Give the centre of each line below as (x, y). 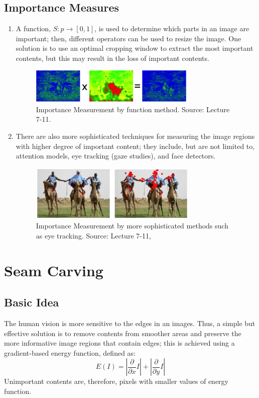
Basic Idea (32, 302)
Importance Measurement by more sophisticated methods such (132, 226)
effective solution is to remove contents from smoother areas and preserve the (123, 333)
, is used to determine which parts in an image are (172, 28)
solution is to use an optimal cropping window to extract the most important (135, 48)
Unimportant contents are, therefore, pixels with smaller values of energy (116, 381)
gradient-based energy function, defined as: (70, 352)
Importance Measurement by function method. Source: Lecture (133, 109)
